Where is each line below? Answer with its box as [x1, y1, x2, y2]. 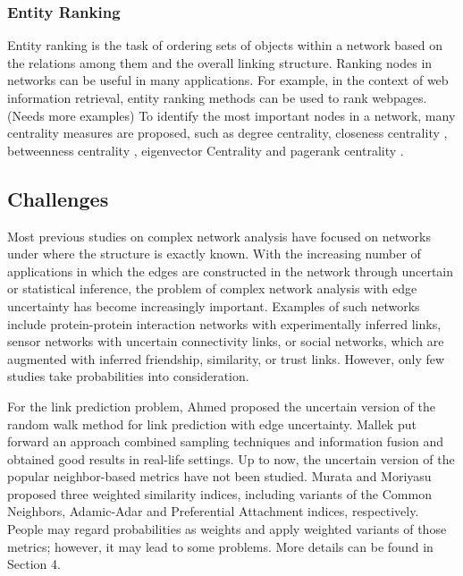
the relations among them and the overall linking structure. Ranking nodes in [7, 53, 433, 72]
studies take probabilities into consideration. [7, 367, 249, 385]
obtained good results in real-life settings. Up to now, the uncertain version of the [7, 449, 455, 468]
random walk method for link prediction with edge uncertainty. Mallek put [7, 414, 417, 433]
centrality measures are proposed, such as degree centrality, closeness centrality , [7, 123, 448, 142]
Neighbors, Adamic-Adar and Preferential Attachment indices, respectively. [7, 502, 419, 521]
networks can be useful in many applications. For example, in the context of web [7, 71, 449, 89]
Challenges [7, 184, 109, 212]
